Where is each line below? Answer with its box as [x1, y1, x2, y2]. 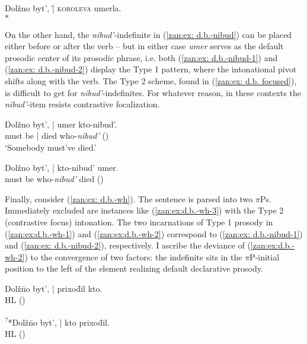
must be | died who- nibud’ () [5, 129, 109, 142]
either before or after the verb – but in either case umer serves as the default [5, 40, 284, 52]
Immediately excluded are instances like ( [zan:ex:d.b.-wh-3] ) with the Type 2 [5, 204, 284, 216]
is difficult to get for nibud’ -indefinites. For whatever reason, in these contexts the [5, 86, 301, 98]
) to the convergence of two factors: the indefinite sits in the [24, 250, 242, 263]
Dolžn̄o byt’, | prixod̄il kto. [5, 282, 103, 294]
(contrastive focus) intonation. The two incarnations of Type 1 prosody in [5, 215, 273, 228]
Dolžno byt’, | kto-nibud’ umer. [5, 161, 119, 173]
